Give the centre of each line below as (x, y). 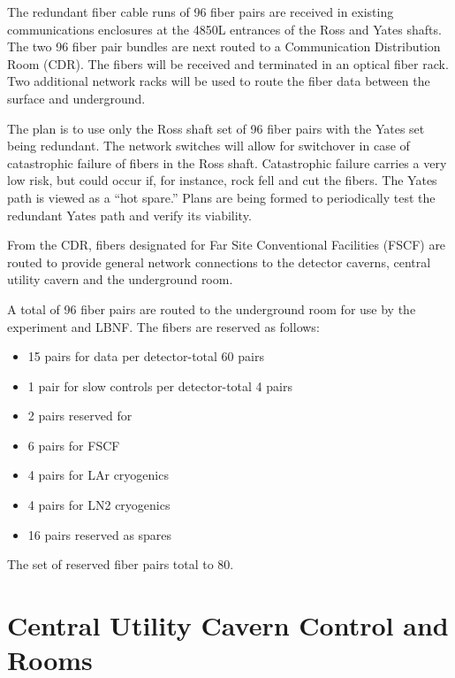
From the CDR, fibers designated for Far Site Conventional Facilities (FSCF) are (227, 245)
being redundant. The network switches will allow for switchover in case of (209, 146)
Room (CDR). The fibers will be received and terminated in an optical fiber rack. (228, 63)
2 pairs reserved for (80, 416)
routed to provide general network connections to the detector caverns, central (219, 262)
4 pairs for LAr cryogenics (98, 475)
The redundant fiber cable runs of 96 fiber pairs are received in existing (201, 12)
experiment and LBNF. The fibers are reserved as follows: (163, 326)
